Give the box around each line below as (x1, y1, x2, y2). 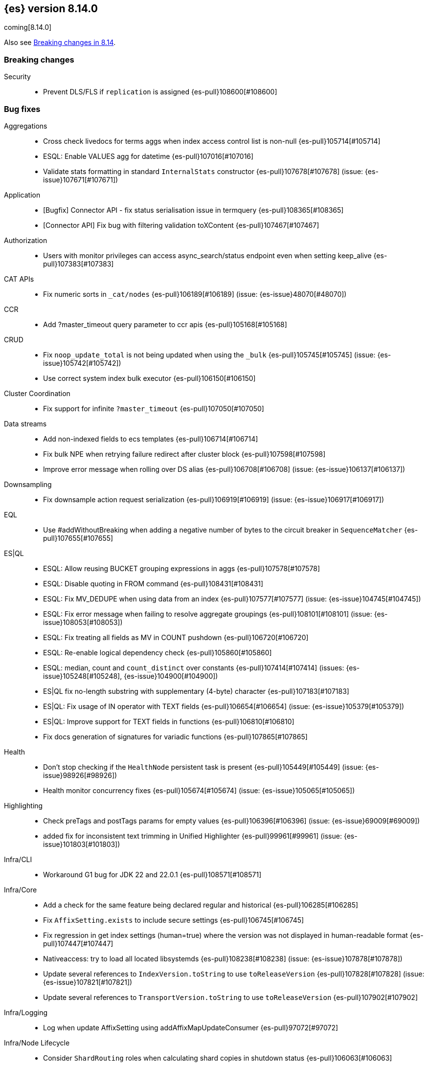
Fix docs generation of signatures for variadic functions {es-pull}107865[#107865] (43, 732, 308, 741)
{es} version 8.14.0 (4, 2, 98, 15)
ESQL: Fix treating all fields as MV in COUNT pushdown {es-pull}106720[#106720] (43, 633, 309, 642)
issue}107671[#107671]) (43, 175, 118, 184)
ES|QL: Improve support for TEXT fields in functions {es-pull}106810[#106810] (43, 717, 294, 726)
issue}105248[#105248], (43, 671, 122, 680)
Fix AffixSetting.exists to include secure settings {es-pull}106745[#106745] (43, 915, 304, 924)
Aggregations (4, 121, 47, 130)
